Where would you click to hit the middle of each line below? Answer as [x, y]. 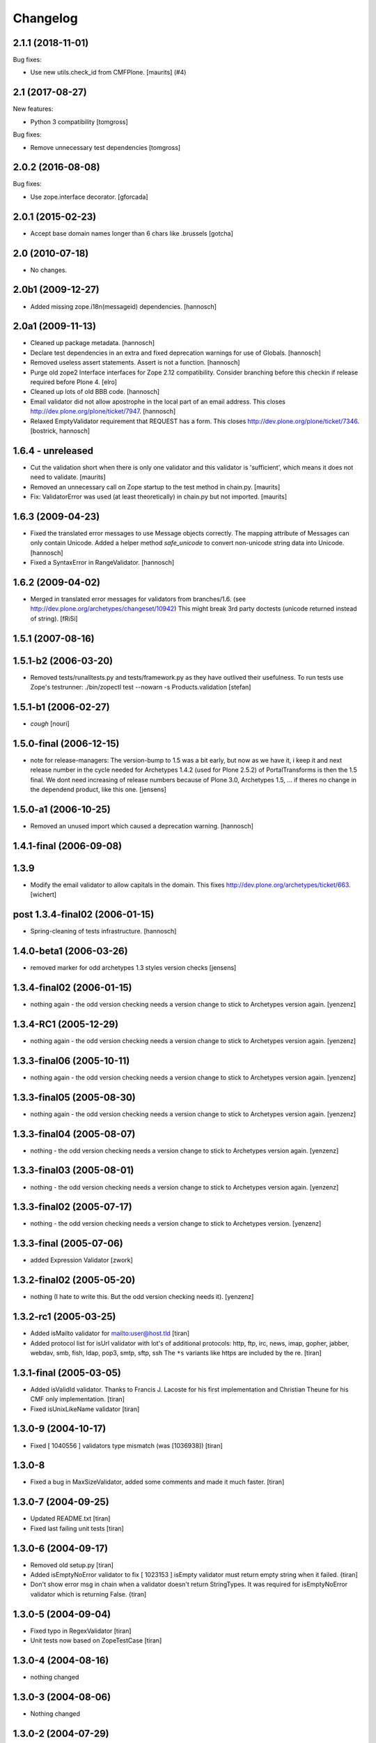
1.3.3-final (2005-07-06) [68, 1243]
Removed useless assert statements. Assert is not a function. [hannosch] [135, 363]
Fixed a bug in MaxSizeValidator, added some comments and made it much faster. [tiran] [157, 1482]
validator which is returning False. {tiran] [88, 1594]
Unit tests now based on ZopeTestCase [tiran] [96, 1641]
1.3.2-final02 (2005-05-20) [74, 1280]
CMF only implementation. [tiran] [78, 1399]
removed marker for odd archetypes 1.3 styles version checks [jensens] [133, 968]
